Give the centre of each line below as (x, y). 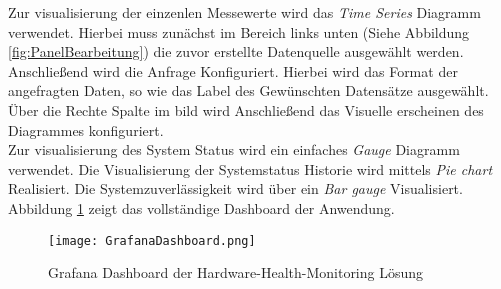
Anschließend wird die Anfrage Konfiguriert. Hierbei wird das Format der (233, 70)
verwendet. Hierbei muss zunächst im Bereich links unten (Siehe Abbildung (239, 31)
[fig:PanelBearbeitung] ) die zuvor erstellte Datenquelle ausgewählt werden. (236, 51)
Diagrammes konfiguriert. (86, 129)
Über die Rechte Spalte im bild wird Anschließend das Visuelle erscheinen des (246, 109)
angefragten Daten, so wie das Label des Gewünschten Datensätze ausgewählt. (248, 90)
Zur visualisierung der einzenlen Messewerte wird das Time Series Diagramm (244, 12)
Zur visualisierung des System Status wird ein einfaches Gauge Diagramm (234, 149)
